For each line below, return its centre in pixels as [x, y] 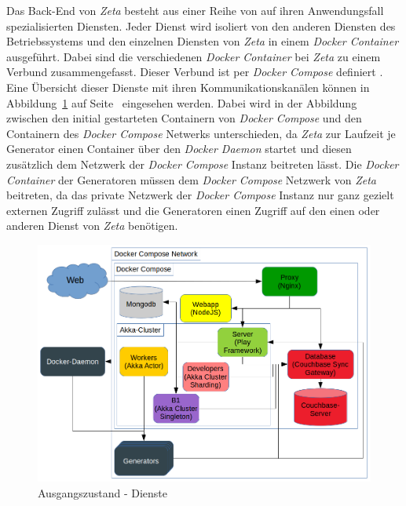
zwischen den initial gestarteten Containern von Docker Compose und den [184, 118]
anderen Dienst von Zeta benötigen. [92, 226]
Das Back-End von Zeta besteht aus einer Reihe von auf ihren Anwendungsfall [195, 10]
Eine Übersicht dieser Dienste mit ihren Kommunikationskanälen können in [188, 87]
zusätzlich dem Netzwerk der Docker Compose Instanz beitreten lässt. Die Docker [203, 164]
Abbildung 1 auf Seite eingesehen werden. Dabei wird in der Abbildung [182, 102]
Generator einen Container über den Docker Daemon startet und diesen [179, 149]
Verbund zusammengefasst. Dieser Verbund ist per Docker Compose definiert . [195, 72]
